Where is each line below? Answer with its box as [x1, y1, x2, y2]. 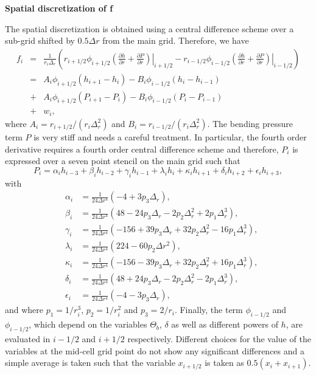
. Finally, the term [174, 303, 243, 316]
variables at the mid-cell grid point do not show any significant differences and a [5, 344, 304, 357]
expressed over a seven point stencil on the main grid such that [5, 154, 241, 167]
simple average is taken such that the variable [5, 356, 175, 369]
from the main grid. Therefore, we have [102, 34, 249, 47]
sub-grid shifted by [5, 34, 75, 47]
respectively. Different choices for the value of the [127, 332, 311, 345]
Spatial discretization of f [5, 2, 113, 14]
